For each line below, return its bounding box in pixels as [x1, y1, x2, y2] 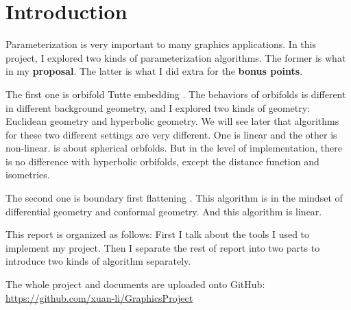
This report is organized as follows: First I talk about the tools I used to [5, 227, 310, 241]
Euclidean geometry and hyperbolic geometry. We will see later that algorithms [5, 114, 339, 128]
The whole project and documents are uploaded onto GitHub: [5, 277, 265, 291]
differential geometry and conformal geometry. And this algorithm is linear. [5, 204, 322, 218]
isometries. [5, 167, 50, 182]
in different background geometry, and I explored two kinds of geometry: [5, 100, 311, 115]
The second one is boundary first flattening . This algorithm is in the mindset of [5, 191, 343, 205]
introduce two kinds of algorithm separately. [5, 254, 191, 268]
